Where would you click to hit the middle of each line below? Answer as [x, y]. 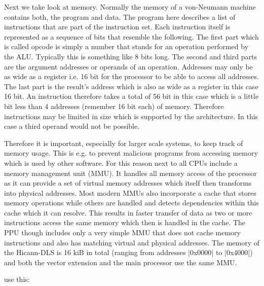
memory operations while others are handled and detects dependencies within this [131, 203]
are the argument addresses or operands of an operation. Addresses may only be [128, 66]
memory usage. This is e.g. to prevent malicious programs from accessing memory [131, 153]
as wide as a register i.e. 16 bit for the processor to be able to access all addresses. [131, 76]
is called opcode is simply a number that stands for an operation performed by [126, 46]
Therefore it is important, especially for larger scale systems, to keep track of [124, 143]
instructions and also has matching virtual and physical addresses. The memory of [132, 242]
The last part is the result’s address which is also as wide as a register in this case [131, 86]
